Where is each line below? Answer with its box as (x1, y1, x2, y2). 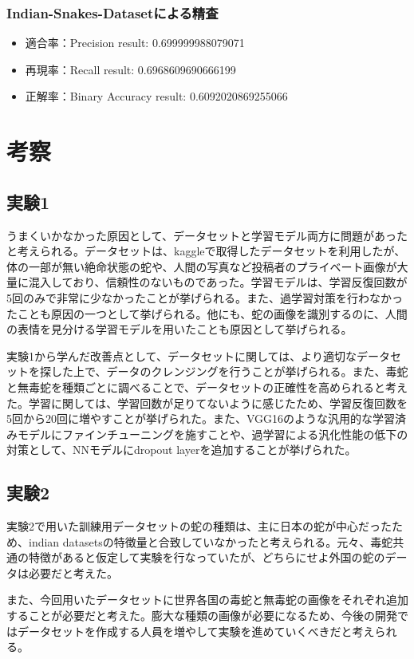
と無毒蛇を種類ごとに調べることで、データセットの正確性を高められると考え (6, 378, 408, 395)
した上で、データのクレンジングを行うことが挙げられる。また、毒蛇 (50, 363, 408, 380)
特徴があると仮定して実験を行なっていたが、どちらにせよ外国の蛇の (28, 549, 385, 566)
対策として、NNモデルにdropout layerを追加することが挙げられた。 (6, 441, 357, 458)
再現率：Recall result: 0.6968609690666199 (25, 61, 236, 77)
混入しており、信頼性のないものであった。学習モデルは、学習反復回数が (28, 274, 408, 290)
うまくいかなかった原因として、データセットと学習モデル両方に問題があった (6, 227, 408, 243)
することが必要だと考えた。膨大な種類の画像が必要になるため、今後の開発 (6, 607, 397, 624)
